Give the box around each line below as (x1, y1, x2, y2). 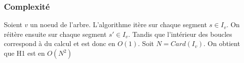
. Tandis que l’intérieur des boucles (128, 29, 232, 39)
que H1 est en (4, 48, 45, 58)
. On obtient (203, 38, 240, 48)
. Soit (138, 38, 154, 48)
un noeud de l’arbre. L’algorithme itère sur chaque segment (30, 19, 207, 30)
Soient (4, 19, 22, 30)
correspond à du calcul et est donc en (4, 38, 115, 48)
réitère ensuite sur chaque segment (4, 29, 107, 39)
